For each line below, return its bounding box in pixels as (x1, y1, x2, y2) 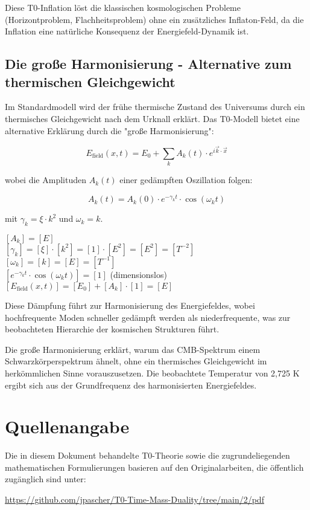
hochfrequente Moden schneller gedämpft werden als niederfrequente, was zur (5, 311, 291, 323)
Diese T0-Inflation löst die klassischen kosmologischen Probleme (5, 1, 241, 13)
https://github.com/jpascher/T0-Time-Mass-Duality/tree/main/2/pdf (5, 493, 264, 506)
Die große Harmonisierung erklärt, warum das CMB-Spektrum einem (5, 343, 261, 355)
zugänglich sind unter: (5, 473, 86, 485)
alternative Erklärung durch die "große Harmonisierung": (5, 124, 214, 137)
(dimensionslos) (110, 268, 167, 280)
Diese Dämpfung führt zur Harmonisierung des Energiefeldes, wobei (5, 299, 255, 311)
